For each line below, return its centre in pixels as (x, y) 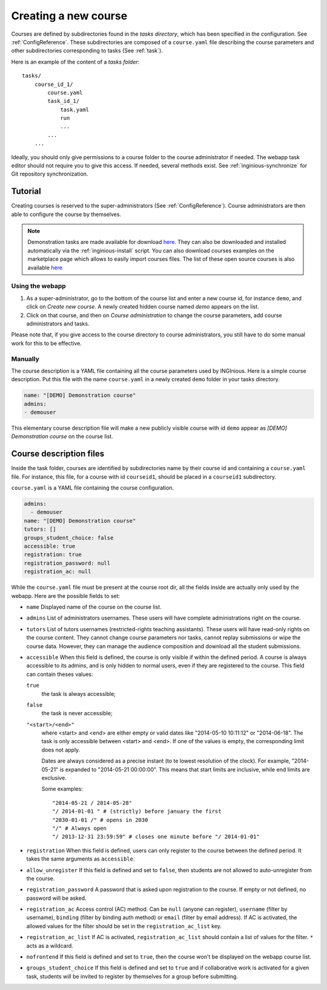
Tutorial (26, 192)
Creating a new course (69, 16)
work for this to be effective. (46, 343)
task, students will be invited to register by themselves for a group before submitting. (132, 976)
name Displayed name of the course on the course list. (94, 607)
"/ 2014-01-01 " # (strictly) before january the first (137, 811)
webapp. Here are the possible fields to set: (66, 595)
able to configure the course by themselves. (66, 214)
